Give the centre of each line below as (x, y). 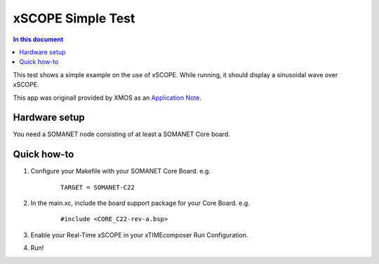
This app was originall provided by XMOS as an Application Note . (107, 98)
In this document (38, 39)
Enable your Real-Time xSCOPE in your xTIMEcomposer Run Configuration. (139, 235)
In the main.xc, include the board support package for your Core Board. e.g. (140, 203)
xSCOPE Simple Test (74, 18)
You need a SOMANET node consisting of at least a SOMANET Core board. (122, 134)
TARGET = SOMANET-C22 (98, 187)
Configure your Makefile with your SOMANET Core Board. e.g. (120, 171)
